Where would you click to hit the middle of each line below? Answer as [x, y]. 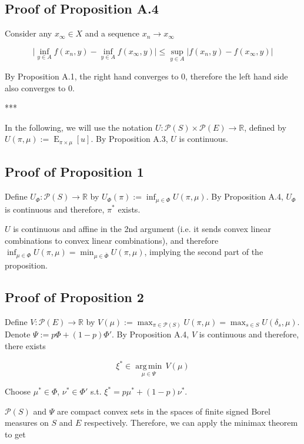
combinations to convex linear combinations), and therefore [112, 240]
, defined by [265, 127]
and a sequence [112, 33]
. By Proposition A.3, [129, 139]
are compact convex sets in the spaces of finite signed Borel [163, 411]
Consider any [29, 33]
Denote [18, 334]
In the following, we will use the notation [79, 127]
